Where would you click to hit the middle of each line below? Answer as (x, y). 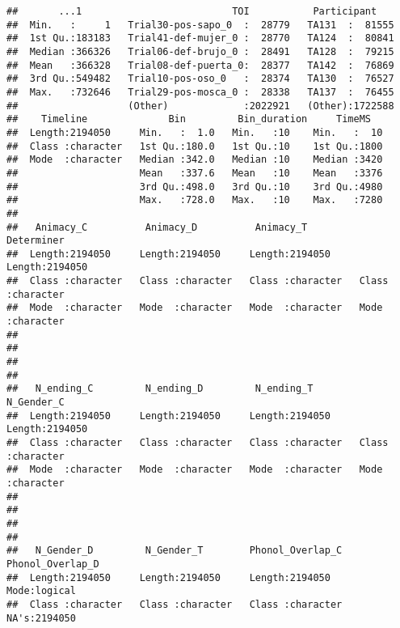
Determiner (36, 241)
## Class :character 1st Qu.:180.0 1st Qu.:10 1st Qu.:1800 (195, 146)
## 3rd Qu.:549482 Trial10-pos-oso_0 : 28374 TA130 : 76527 (200, 79)
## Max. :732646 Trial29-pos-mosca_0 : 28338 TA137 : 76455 (200, 92)
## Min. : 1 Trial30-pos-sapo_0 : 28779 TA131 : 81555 (200, 25)
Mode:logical (41, 591)
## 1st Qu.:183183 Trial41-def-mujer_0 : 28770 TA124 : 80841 (200, 38)
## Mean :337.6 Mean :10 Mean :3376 (195, 173)
